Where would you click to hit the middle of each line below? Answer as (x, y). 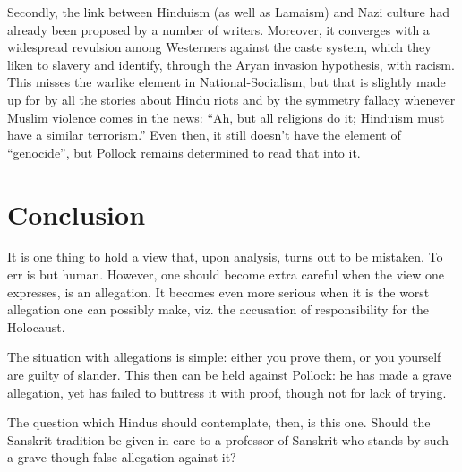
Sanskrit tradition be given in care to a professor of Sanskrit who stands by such (228, 439)
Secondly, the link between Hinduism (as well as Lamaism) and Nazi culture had (229, 12)
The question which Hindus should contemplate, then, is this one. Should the (219, 422)
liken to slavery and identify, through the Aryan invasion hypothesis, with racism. (231, 64)
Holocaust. (36, 326)
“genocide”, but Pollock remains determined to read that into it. (184, 152)
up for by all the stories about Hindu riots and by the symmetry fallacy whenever (231, 99)
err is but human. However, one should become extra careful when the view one (226, 275)
